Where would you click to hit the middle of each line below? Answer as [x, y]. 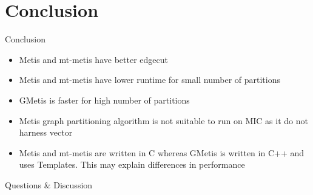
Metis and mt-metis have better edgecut [93, 59]
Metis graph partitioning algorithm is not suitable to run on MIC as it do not [163, 120]
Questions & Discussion [49, 184]
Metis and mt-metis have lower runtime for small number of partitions [150, 80]
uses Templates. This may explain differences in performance [132, 164]
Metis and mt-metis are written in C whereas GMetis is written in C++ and [162, 152]
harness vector [46, 132]
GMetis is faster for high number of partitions [104, 100]
